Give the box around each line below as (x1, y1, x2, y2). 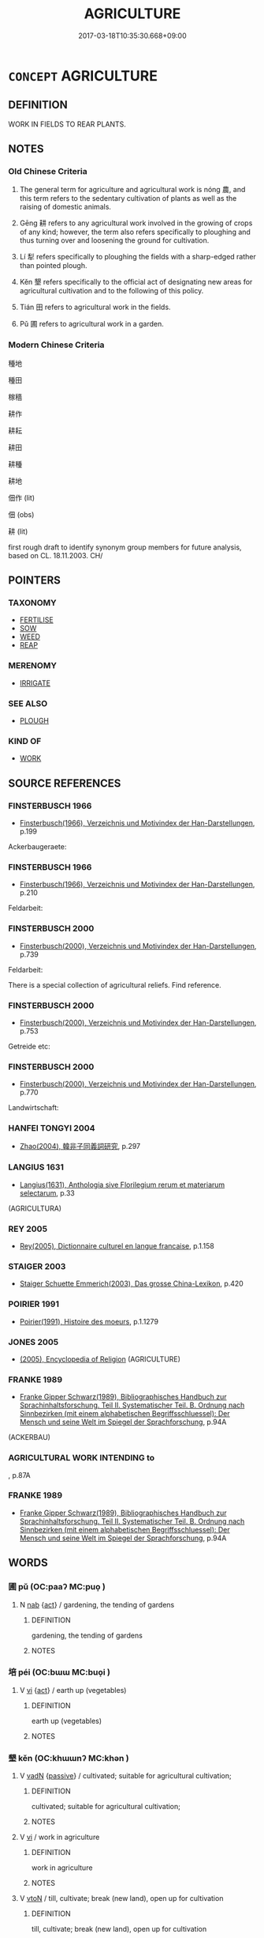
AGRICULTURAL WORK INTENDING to (8, 1453, 155, 1464)
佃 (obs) (8, 509, 35, 519)
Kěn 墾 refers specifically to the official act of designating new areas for (19, 278, 253, 287)
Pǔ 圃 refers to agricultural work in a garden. (19, 319, 164, 329)
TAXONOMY (8, 598, 57, 609)
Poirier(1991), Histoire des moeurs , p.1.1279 (19, 1317, 159, 1326)
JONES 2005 (8, 1336, 59, 1347)
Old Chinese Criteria (8, 166, 88, 177)
